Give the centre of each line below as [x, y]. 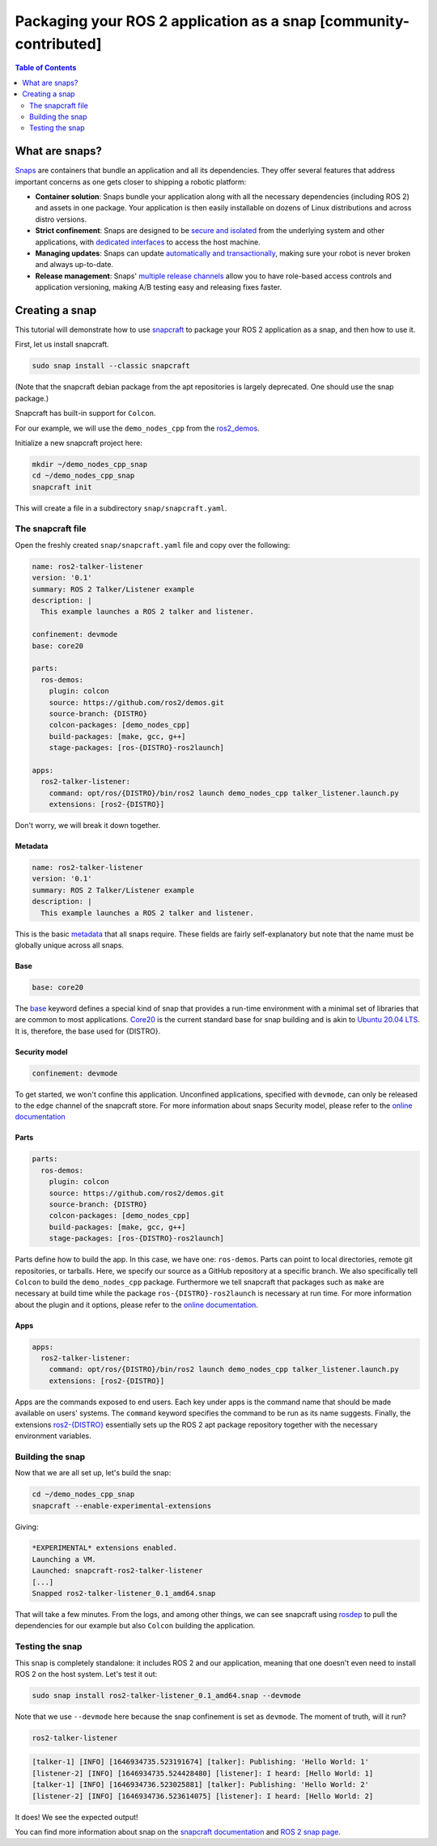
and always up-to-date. [74, 265]
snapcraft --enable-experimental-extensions [122, 1506]
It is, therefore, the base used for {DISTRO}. [88, 1031]
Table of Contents [46, 68]
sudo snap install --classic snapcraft [111, 366]
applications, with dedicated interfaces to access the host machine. [148, 242]
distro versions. [61, 219]
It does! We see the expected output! [76, 1817]
